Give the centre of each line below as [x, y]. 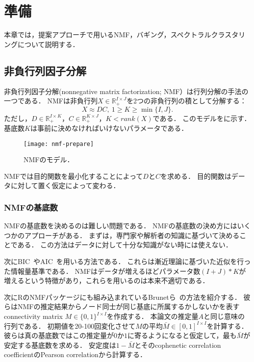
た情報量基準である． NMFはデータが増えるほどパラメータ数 [102, 271]
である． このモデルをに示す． [202, 118]
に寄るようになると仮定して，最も [182, 335]
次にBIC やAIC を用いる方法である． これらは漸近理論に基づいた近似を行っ [127, 261]
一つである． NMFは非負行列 [51, 101]
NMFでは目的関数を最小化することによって [74, 176]
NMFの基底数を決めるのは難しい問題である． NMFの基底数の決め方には [121, 226]
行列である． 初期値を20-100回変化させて [70, 326]
